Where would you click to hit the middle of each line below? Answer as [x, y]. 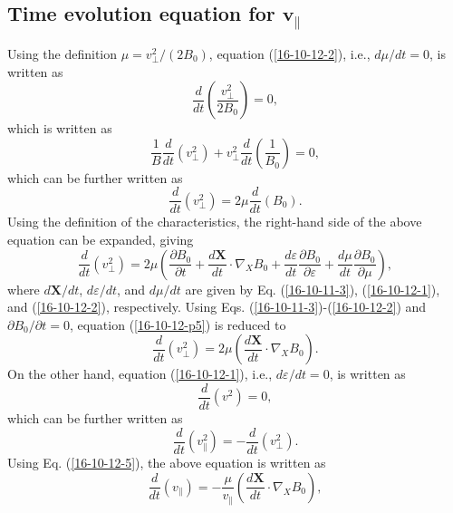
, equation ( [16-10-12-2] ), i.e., [289, 53]
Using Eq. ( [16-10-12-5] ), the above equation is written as [167, 463]
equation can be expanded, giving [101, 240]
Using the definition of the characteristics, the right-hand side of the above [215, 222]
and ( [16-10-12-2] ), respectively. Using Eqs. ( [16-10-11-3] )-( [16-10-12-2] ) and [217, 307]
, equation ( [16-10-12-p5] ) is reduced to [178, 324]
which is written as [60, 128]
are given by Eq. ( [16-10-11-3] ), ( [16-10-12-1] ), [313, 289]
